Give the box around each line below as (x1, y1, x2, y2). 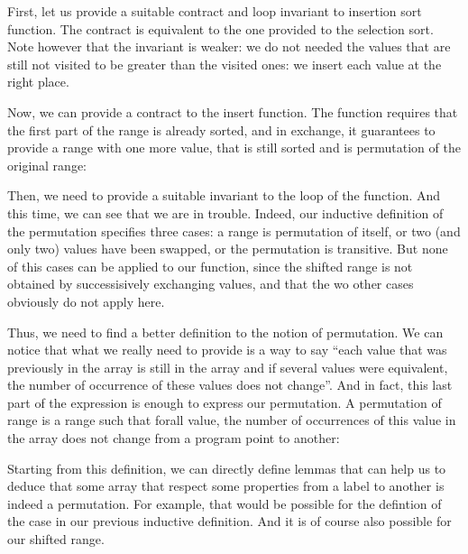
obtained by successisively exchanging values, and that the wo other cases (7, 274, 414, 293)
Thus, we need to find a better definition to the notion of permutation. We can (7, 322, 444, 341)
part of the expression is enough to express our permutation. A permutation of (7, 392, 442, 411)
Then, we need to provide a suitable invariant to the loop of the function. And (7, 186, 441, 205)
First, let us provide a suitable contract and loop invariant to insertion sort (7, 2, 422, 20)
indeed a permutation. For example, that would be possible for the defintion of (7, 494, 442, 512)
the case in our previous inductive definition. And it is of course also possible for (7, 512, 452, 531)
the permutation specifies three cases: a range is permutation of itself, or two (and (7, 221, 461, 240)
